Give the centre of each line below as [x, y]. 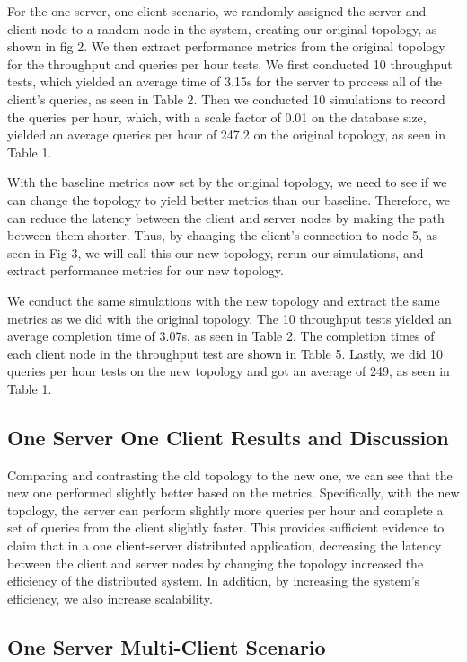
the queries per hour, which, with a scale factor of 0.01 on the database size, [217, 116]
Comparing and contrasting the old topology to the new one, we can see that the [230, 474]
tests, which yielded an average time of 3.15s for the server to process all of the [225, 81]
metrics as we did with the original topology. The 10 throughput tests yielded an [229, 318]
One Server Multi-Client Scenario [167, 646]
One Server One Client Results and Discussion [228, 437]
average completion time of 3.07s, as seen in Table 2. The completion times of [221, 336]
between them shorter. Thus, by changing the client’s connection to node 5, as [223, 235]
